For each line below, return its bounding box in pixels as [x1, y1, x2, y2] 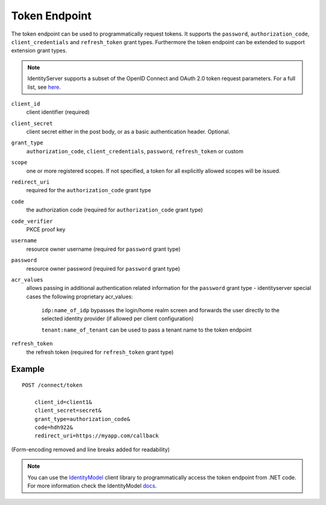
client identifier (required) [26, 109, 90, 116]
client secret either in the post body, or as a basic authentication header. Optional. [26, 128, 231, 135]
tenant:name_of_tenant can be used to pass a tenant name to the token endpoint [41, 326, 252, 333]
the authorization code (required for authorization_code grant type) [26, 206, 203, 214]
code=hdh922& [34, 424, 73, 431]
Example [11, 364, 45, 375]
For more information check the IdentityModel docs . [27, 482, 157, 489]
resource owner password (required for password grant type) [26, 265, 181, 272]
